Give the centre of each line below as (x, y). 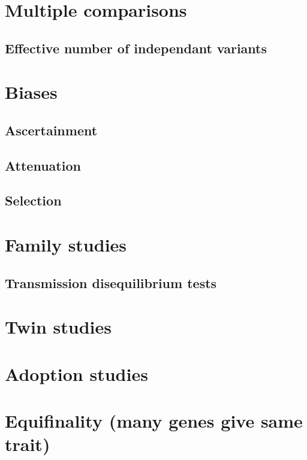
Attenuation (43, 165)
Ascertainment (51, 130)
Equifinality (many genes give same (154, 420)
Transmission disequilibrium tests (111, 282)
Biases (31, 92)
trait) (28, 444)
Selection (33, 200)
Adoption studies (76, 373)
